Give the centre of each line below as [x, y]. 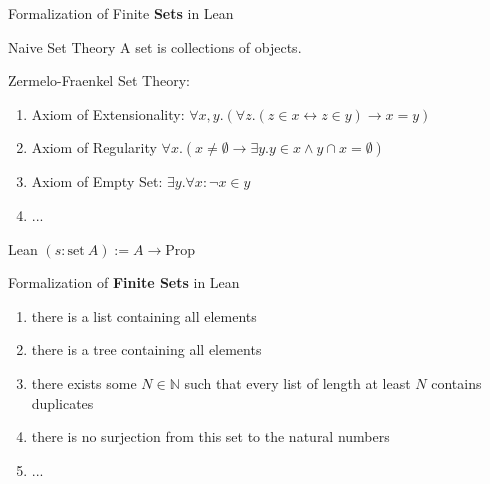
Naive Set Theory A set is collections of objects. [155, 46]
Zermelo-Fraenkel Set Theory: [99, 80]
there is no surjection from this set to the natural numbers [210, 436]
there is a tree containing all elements [146, 349]
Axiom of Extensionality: [108, 113]
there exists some [84, 382]
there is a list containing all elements [144, 315]
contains [456, 382]
